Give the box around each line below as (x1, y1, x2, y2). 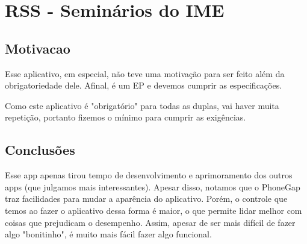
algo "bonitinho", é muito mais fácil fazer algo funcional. (5, 228, 212, 240)
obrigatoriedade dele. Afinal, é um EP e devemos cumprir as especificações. (5, 79, 282, 92)
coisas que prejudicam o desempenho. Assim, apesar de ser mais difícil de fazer (5, 216, 296, 228)
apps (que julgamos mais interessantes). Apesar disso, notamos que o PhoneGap (5, 180, 300, 193)
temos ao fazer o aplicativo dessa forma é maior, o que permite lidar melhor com (5, 204, 302, 216)
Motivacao (5, 39, 70, 57)
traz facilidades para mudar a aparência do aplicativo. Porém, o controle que (5, 192, 288, 205)
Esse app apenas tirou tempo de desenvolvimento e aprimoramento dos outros (5, 169, 293, 181)
